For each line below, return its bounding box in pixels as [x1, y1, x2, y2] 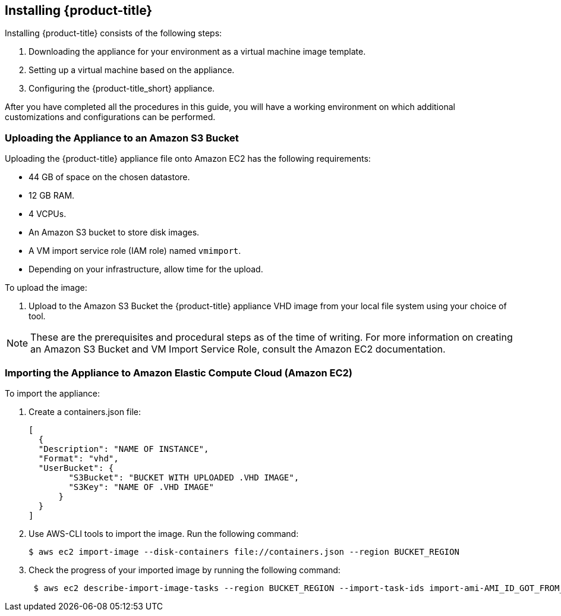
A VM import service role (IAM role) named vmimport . [29, 246, 241, 256]
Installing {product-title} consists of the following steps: [5, 28, 222, 39]
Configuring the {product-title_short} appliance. [29, 83, 215, 94]
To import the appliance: [5, 388, 100, 398]
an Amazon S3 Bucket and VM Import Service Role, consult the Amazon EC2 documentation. [30, 343, 446, 356]
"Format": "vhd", [38, 453, 119, 463]
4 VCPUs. [29, 209, 67, 219]
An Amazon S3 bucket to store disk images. [29, 227, 200, 238]
